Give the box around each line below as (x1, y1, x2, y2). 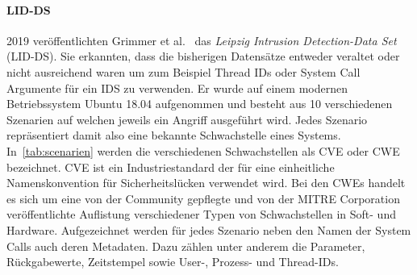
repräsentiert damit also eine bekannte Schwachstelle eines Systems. (6, 127, 341, 144)
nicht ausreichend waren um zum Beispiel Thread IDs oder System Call (6, 63, 361, 80)
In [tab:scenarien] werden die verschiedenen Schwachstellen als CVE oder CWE (6, 142, 400, 159)
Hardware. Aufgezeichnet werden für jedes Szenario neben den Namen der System (6, 221, 411, 238)
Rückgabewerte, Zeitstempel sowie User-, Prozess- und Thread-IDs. (6, 253, 339, 270)
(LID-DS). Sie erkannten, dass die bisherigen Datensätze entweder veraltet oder (6, 48, 400, 65)
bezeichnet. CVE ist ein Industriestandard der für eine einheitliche (6, 158, 335, 175)
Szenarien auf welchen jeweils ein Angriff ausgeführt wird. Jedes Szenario (6, 110, 368, 127)
